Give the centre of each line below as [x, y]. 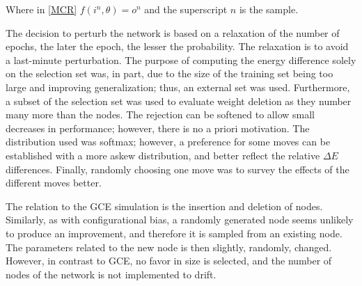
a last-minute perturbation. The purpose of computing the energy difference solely [181, 59]
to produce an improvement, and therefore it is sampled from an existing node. [174, 233]
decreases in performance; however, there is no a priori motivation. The [158, 128]
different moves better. [54, 183]
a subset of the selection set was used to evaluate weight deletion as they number [179, 101]
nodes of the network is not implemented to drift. [111, 274]
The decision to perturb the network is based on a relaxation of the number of [173, 32]
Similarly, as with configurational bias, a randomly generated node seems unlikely [180, 220]
